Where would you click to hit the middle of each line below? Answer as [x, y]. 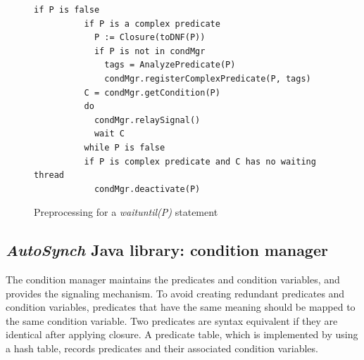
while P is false [125, 147]
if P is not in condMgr [150, 51]
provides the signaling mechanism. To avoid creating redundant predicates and [175, 293]
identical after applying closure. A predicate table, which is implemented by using [182, 334]
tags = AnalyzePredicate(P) [170, 65]
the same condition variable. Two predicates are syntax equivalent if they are [172, 320]
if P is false [67, 10]
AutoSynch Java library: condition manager [167, 250]
